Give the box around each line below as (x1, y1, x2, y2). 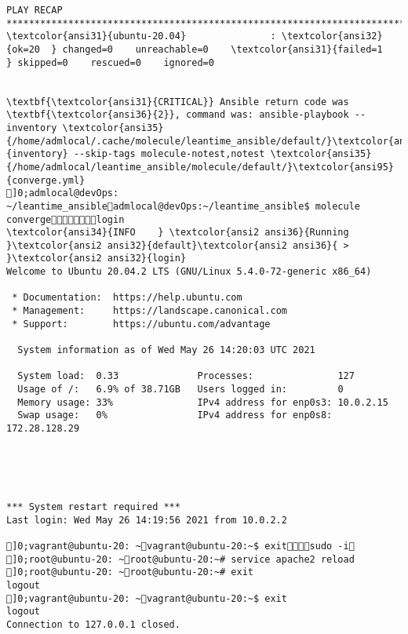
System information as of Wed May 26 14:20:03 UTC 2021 (17, 344, 315, 356)
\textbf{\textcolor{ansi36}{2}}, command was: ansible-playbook (6, 109, 349, 121)
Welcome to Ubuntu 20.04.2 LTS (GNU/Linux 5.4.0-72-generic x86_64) (6, 266, 372, 278)
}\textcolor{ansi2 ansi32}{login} (6, 253, 187, 264)
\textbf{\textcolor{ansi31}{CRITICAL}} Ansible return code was (6, 96, 349, 107)
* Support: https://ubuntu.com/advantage (12, 318, 271, 330)
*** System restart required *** (6, 501, 180, 512)
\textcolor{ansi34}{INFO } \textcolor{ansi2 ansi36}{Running (6, 227, 349, 239)
